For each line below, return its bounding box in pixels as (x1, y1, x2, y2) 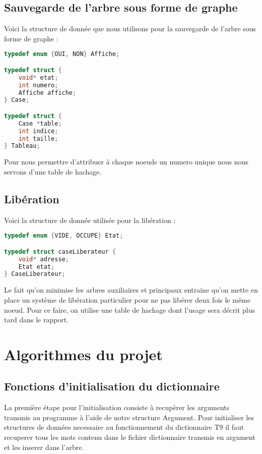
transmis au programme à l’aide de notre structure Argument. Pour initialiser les (4, 412, 254, 422)
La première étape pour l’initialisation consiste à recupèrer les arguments (4, 402, 230, 413)
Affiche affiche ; (18, 89, 77, 96)
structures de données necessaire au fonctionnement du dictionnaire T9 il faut (4, 422, 244, 432)
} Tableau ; (4, 142, 40, 150)
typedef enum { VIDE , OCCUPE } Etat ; (4, 232, 123, 240)
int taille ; (18, 135, 58, 142)
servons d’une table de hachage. (4, 166, 102, 177)
